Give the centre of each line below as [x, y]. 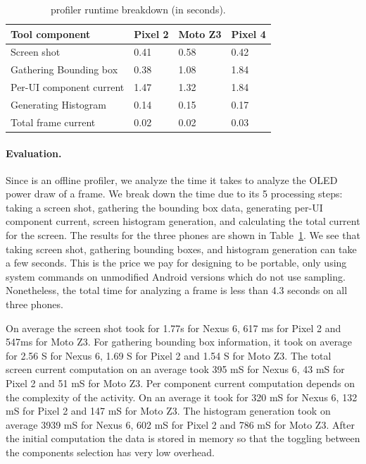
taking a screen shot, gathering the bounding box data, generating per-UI [164, 207]
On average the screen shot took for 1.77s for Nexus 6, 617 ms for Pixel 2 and [173, 328]
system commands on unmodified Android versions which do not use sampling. [176, 276]
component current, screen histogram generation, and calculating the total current [183, 221]
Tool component [51, 33]
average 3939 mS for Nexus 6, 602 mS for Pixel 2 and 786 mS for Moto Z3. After [180, 424]
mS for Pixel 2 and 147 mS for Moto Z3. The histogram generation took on [168, 411]
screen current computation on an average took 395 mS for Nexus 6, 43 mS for [175, 369]
